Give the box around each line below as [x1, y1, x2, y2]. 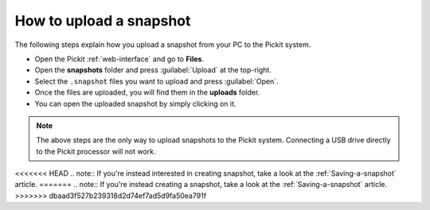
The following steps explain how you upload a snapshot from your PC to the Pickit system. [14, 40, 311, 49]
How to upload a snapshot [14, 12, 191, 29]
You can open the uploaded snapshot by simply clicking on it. [34, 99, 236, 108]
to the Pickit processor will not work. [36, 146, 156, 156]
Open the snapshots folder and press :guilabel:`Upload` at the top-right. [34, 65, 272, 75]
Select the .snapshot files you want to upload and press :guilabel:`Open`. [34, 76, 279, 86]
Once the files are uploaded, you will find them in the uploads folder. [34, 87, 260, 97]
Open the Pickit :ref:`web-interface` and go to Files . [34, 54, 205, 64]
